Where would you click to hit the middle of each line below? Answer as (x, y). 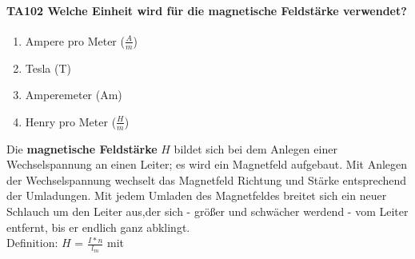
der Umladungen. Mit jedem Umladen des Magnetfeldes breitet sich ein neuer (197, 195)
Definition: (32, 243)
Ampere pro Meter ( (75, 40)
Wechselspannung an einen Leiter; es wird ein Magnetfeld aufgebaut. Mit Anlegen (207, 164)
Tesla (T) (48, 68)
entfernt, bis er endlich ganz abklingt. (98, 227)
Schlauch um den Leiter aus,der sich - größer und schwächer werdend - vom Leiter (207, 211)
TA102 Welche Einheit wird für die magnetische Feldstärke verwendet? (207, 10)
